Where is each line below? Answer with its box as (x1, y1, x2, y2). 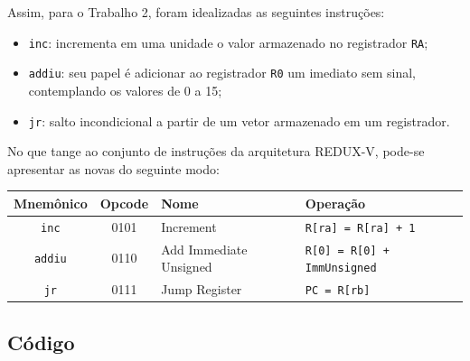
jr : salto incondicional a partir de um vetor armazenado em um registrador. (28, 111, 450, 130)
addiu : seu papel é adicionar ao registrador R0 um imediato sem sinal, (28, 63, 416, 82)
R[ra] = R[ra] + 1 (305, 221, 416, 235)
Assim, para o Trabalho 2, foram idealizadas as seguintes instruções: (7, 3, 385, 21)
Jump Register (161, 280, 242, 299)
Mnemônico (14, 193, 88, 212)
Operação (305, 193, 366, 212)
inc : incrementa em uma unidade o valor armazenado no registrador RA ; (28, 32, 428, 51)
